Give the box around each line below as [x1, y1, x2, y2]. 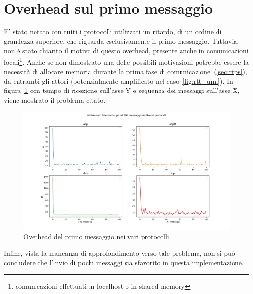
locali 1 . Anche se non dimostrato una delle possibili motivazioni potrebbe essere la [4, 55, 249, 67]
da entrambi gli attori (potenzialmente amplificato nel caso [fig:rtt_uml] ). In [4, 75, 233, 86]
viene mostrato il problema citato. [4, 94, 106, 105]
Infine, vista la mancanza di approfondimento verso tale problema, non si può [4, 247, 235, 257]
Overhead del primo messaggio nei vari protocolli [23, 231, 169, 241]
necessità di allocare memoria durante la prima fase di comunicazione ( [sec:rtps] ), [4, 66, 247, 76]
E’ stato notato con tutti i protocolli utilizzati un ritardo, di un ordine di [4, 26, 222, 37]
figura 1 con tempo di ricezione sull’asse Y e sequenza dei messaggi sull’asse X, [4, 85, 240, 95]
